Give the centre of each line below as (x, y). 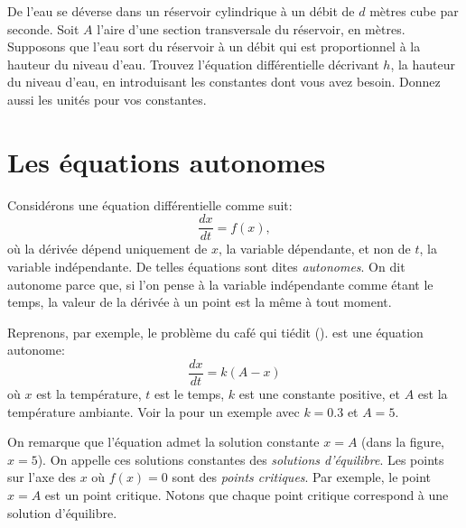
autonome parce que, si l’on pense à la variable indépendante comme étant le (220, 284)
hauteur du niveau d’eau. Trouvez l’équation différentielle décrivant (193, 64)
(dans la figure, (403, 442)
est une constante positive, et (320, 393)
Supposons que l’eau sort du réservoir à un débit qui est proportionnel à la (214, 46)
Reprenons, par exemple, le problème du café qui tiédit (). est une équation (215, 332)
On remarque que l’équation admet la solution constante (163, 442)
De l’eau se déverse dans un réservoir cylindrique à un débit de (181, 11)
